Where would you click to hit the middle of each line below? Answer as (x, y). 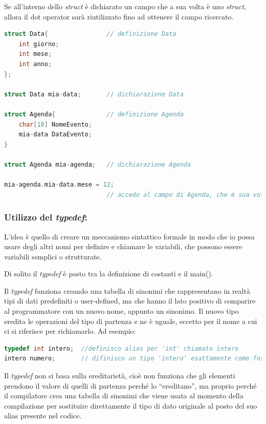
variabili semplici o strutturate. (53, 256)
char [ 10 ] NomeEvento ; (55, 124)
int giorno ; (39, 44)
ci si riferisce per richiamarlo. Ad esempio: (70, 331)
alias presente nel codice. (43, 416)
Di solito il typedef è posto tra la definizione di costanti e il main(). (109, 274)
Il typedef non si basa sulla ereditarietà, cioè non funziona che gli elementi (120, 376)
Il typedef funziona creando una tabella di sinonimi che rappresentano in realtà (127, 290)
